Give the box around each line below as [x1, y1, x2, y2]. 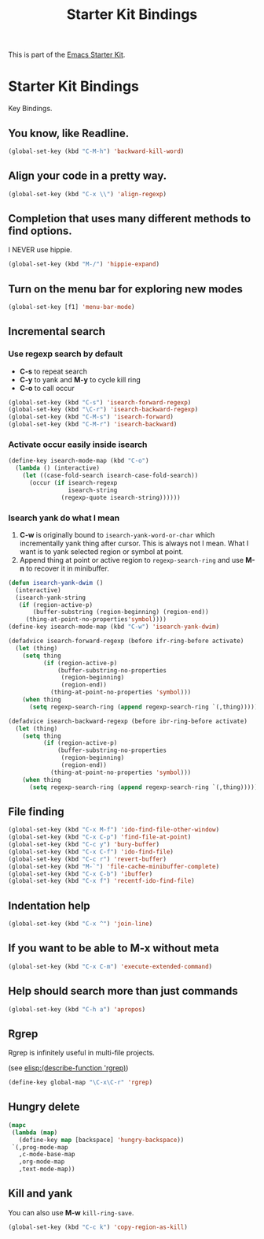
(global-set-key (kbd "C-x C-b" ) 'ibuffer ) [8, 869, 153, 878]
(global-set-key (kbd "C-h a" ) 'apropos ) [8, 1005, 146, 1014]
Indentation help [8, 899, 90, 912]
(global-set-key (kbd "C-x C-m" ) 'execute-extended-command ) [8, 962, 213, 970]
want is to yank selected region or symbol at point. [19, 546, 183, 556]
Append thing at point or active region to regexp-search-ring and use [19, 555, 244, 564]
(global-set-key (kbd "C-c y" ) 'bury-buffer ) [8, 841, 159, 849]
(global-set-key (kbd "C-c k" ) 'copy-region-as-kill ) [8, 1223, 189, 1231]
